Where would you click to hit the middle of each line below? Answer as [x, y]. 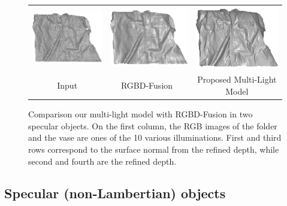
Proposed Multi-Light [237, 79]
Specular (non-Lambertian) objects [115, 193]
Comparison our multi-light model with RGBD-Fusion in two [141, 114]
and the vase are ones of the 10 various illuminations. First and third [155, 137]
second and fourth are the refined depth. [102, 161]
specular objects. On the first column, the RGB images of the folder [153, 125]
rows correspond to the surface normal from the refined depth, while [154, 149]
